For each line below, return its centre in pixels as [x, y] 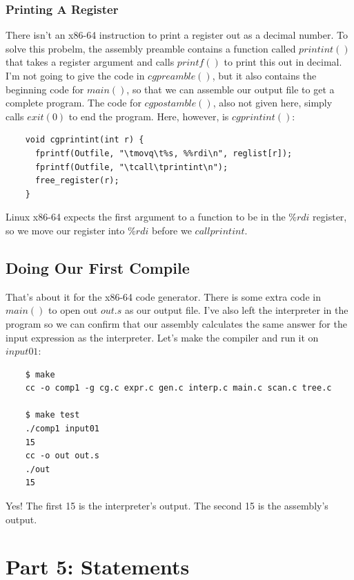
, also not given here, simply [273, 103]
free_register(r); [77, 181]
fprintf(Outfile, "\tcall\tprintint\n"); [131, 167]
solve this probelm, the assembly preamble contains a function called [151, 48]
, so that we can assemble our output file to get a [230, 89]
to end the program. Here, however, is [149, 116]
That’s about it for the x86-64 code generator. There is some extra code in [163, 296]
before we [171, 230]
